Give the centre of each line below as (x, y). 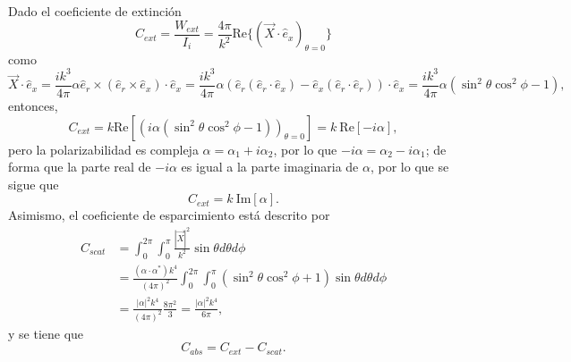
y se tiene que (46, 333)
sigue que (34, 184)
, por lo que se (409, 167)
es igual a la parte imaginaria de (270, 167)
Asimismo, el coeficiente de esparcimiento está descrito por (169, 215)
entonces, (33, 106)
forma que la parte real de (80, 167)
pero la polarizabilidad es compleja (103, 149)
